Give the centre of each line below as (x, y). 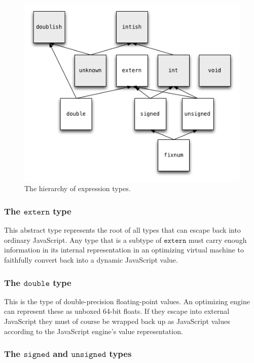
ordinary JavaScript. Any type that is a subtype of (83, 240)
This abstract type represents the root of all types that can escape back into (122, 230)
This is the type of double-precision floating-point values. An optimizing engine (127, 301)
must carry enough (217, 240)
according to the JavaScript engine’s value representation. (94, 331)
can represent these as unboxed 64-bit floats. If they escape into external (117, 311)
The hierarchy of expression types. (78, 188)
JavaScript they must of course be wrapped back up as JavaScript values (117, 321)
